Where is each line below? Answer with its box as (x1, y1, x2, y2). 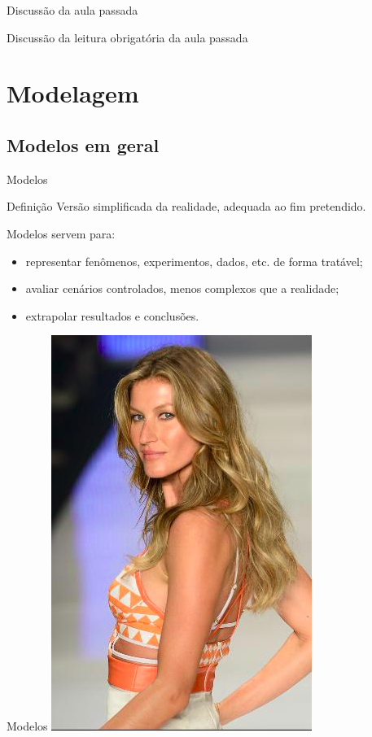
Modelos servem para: (7, 225, 116, 242)
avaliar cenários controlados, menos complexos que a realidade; (25, 280, 339, 297)
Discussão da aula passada (7, 2, 138, 18)
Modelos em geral (7, 132, 160, 157)
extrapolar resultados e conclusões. (25, 307, 199, 324)
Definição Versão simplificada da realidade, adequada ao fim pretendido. (7, 198, 366, 215)
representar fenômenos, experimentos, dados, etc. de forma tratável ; (25, 252, 363, 269)
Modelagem (7, 76, 139, 110)
